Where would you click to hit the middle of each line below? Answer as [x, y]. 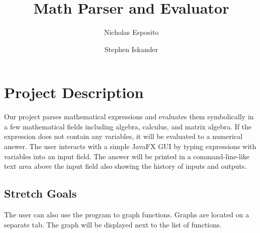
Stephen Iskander [131, 49]
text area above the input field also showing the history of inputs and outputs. [125, 166]
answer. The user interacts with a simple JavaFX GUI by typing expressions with [130, 146]
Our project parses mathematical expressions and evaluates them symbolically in [129, 116]
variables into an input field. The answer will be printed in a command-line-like [127, 156]
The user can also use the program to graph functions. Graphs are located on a [127, 215]
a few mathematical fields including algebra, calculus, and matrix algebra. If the [128, 126]
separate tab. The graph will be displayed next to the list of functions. [113, 224]
